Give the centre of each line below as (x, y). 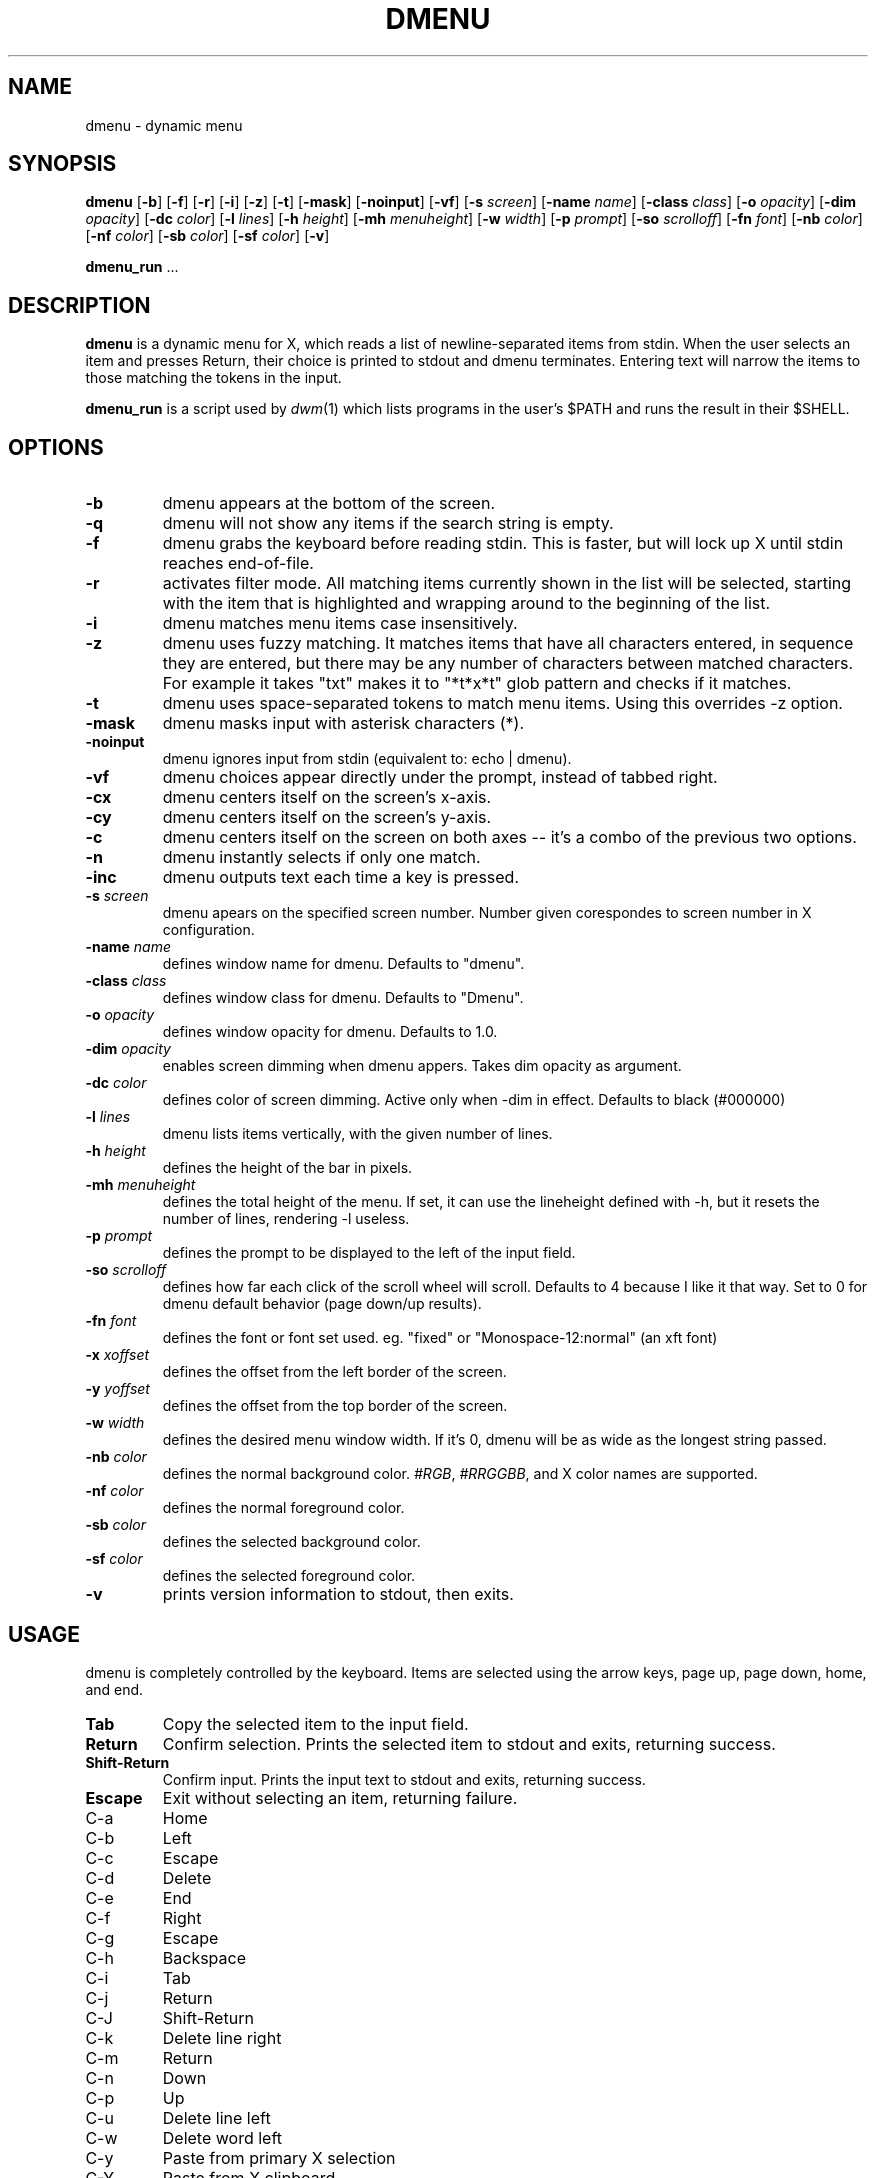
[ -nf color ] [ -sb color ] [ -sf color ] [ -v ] (207, 236)
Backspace (204, 1957)
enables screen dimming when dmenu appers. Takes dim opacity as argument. (422, 1066)
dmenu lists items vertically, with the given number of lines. (357, 1134)
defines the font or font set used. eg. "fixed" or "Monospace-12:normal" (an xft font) (440, 1338)
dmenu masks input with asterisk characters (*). (343, 723)
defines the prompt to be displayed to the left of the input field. (369, 1253)
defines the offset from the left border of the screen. (334, 1372)
